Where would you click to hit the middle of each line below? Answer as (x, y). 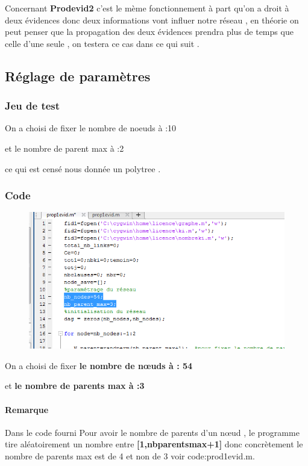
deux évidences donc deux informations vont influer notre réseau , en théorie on (152, 20)
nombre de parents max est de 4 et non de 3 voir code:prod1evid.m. (130, 456)
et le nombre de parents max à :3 (75, 386)
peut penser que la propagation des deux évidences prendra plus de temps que (149, 32)
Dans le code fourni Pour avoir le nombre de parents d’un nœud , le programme (152, 432)
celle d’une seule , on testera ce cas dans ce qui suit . (102, 43)
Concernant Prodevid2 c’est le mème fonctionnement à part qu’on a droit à (147, 8)
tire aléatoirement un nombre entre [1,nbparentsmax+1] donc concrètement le (154, 444)
